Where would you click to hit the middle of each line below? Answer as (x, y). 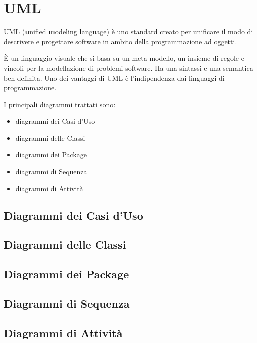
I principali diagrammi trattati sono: (60, 104)
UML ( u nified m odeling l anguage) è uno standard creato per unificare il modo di (128, 32)
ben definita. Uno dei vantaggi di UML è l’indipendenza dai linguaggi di (114, 78)
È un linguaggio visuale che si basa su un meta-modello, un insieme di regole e (124, 58)
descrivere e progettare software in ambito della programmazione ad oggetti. (121, 41)
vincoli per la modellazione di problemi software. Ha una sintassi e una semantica (128, 68)
